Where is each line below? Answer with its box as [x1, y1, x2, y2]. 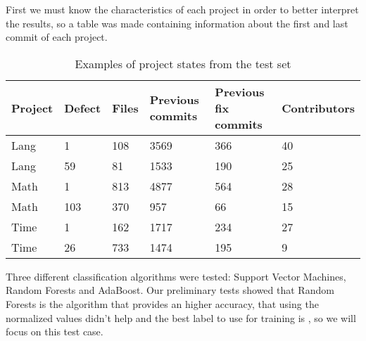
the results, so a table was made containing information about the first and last [6, 15, 348, 30]
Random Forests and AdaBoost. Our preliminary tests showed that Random [6, 283, 334, 297]
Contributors [282, 99, 355, 116]
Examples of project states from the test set [75, 55, 291, 72]
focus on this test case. [6, 324, 103, 339]
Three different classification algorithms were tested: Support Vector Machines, [6, 269, 346, 283]
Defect [64, 99, 101, 116]
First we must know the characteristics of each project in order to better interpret [6, 2, 359, 16]
